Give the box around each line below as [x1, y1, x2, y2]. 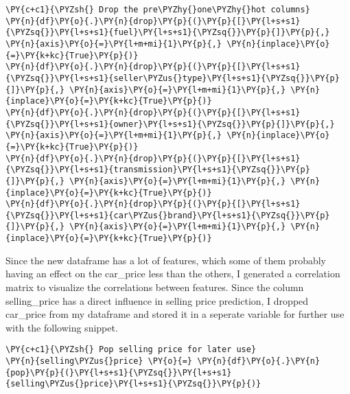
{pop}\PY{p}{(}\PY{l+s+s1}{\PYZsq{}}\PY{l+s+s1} [5, 367, 232, 378]
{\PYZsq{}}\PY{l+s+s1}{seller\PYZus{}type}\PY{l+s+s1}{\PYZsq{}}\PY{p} [5, 73, 340, 83]
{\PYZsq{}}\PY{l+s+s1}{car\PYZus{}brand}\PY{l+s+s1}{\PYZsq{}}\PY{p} [5, 210, 330, 220]
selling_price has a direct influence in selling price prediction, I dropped [5, 293, 309, 308]
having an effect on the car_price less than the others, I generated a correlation [5, 266, 340, 281]
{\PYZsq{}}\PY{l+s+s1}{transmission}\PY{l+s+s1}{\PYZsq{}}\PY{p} [5, 165, 310, 175]
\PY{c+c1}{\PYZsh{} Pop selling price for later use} [5, 345, 257, 355]
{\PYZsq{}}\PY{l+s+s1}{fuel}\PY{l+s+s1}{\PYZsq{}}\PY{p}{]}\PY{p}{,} [5, 27, 330, 38]
